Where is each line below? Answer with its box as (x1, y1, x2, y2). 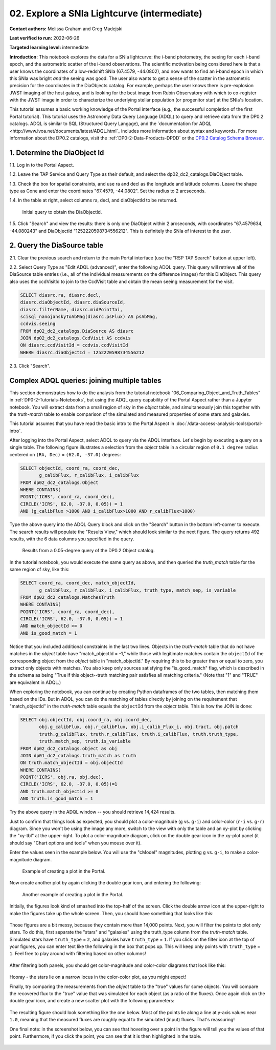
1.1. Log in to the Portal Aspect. (9, 161, 74, 168)
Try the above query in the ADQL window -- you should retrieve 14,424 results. (9, 809, 176, 815)
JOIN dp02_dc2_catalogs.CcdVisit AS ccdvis (20, 335, 131, 341)
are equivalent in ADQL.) (9, 679, 61, 685)
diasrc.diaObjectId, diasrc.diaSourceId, (20, 299, 126, 305)
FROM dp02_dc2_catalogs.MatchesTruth (20, 594, 115, 600)
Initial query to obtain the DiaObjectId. (22, 209, 102, 215)
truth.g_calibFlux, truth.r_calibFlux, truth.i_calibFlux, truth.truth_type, (39, 731, 239, 737)
